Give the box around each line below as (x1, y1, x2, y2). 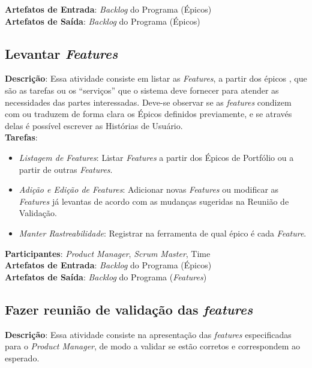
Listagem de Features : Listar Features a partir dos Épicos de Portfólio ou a (19, 151, 294, 163)
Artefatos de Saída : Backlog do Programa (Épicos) (5, 14, 200, 27)
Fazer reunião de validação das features (5, 300, 253, 318)
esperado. (5, 351, 40, 364)
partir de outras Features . (19, 163, 113, 175)
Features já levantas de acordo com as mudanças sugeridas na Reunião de (19, 195, 289, 207)
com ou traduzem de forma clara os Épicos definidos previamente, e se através (5, 107, 292, 120)
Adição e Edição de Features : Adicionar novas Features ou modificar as (19, 183, 279, 196)
